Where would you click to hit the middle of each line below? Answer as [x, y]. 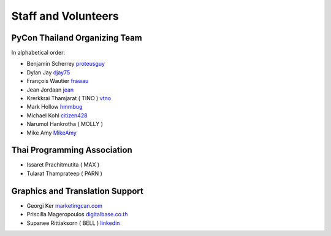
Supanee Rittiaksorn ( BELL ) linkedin [73, 223]
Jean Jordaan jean [50, 90]
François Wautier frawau [58, 81]
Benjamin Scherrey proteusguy [66, 64]
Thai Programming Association [72, 150]
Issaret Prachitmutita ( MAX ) [63, 165]
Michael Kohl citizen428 [57, 115]
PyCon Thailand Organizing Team [77, 38]
